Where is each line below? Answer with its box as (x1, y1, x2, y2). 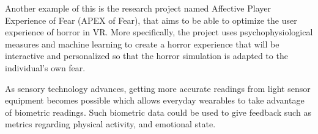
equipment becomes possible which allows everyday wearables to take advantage (5, 94, 305, 107)
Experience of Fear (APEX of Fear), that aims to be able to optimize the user (5, 13, 297, 26)
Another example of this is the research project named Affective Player (5, 2, 271, 14)
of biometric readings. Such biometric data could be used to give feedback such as (5, 105, 311, 118)
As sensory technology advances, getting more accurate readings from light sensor (5, 82, 311, 94)
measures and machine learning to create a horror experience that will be (5, 37, 279, 50)
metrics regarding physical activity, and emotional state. (5, 118, 216, 130)
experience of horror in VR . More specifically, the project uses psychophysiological (5, 26, 313, 38)
